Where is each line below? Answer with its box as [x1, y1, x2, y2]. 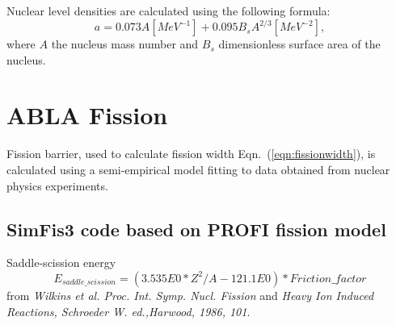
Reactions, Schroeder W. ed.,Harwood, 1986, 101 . [6, 302, 251, 319]
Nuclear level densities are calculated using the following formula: [6, 2, 331, 19]
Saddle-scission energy [6, 254, 116, 271]
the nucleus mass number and [51, 35, 199, 52]
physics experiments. [6, 177, 108, 194]
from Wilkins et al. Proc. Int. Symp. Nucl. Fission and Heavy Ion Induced [6, 286, 374, 303]
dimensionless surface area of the [218, 35, 381, 52]
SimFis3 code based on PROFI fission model [6, 216, 386, 241]
